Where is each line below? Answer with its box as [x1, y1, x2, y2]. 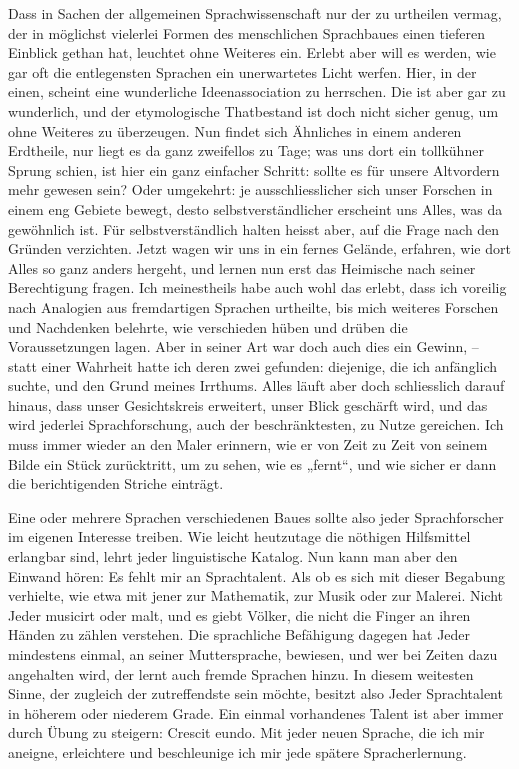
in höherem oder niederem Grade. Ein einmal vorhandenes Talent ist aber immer [8, 702, 504, 723]
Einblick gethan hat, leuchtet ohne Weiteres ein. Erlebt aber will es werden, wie [8, 42, 496, 63]
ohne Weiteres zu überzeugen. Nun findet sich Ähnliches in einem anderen [8, 120, 462, 141]
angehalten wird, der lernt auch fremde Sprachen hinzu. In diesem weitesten [8, 663, 474, 684]
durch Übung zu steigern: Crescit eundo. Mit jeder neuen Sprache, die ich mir [8, 722, 485, 743]
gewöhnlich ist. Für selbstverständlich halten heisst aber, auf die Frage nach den [8, 218, 500, 239]
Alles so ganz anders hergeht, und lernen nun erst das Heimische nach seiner [8, 257, 476, 278]
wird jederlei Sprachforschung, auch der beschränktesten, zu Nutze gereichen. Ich [8, 414, 504, 435]
